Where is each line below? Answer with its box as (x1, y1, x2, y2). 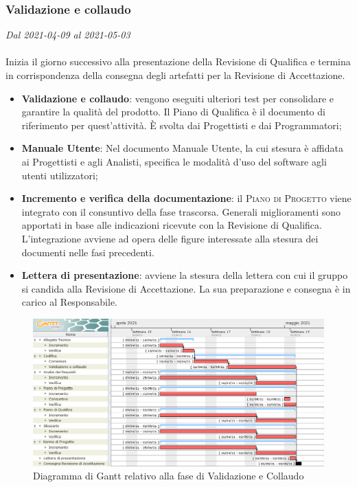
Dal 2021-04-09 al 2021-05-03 (5, 27, 130, 42)
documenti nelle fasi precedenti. (21, 245, 154, 259)
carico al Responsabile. (21, 295, 118, 309)
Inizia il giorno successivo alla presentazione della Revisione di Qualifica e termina (5, 54, 351, 69)
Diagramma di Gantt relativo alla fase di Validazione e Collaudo (33, 468, 304, 483)
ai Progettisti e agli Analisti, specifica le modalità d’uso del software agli (21, 154, 327, 168)
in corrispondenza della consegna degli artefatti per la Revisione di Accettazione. (5, 68, 345, 82)
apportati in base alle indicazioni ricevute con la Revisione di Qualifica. (21, 218, 322, 232)
